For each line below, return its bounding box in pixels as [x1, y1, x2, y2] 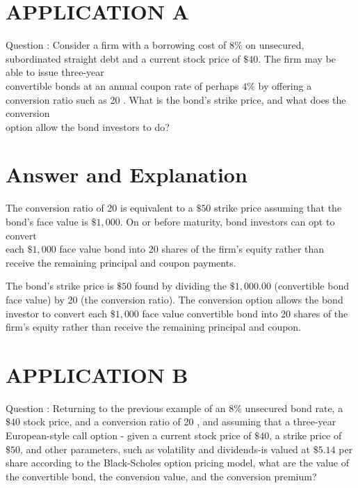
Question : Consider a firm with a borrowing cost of [6, 38, 227, 52]
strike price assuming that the [214, 200, 342, 215]
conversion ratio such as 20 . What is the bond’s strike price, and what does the [6, 92, 346, 107]
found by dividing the [134, 278, 227, 293]
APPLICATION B [6, 360, 188, 388]
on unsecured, [245, 38, 304, 52]
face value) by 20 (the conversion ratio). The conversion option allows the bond [6, 292, 343, 306]
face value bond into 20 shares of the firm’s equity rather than [59, 242, 325, 256]
